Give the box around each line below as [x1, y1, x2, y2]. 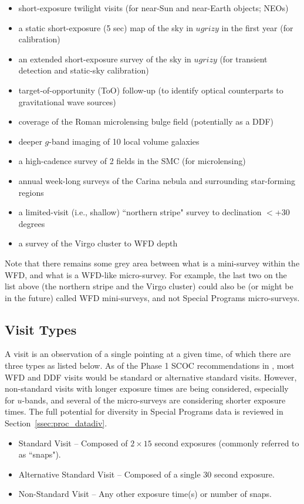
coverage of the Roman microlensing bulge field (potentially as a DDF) [18, 115, 274, 128]
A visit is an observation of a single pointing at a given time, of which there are [5, 348, 291, 360]
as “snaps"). [18, 448, 61, 460]
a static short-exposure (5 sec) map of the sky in [18, 21, 193, 34]
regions [18, 186, 44, 198]
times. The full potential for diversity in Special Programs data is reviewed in [5, 405, 283, 418]
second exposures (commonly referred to [154, 436, 299, 449]
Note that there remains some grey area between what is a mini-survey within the [5, 256, 300, 269]
